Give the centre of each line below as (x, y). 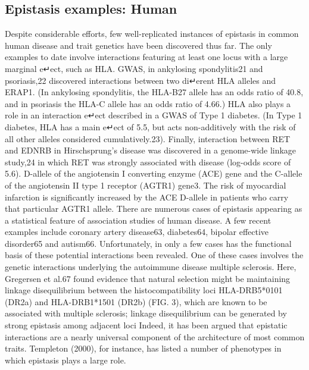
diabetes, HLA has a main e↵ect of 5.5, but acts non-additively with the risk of (150, 126)
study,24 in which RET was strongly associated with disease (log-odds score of (148, 162)
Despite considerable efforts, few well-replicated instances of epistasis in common (152, 34)
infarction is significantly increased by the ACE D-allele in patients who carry (147, 197)
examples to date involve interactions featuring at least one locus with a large (146, 57)
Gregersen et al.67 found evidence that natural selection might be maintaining (148, 278)
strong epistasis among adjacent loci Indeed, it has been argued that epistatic (146, 325)
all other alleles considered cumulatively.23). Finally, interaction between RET (148, 138)
